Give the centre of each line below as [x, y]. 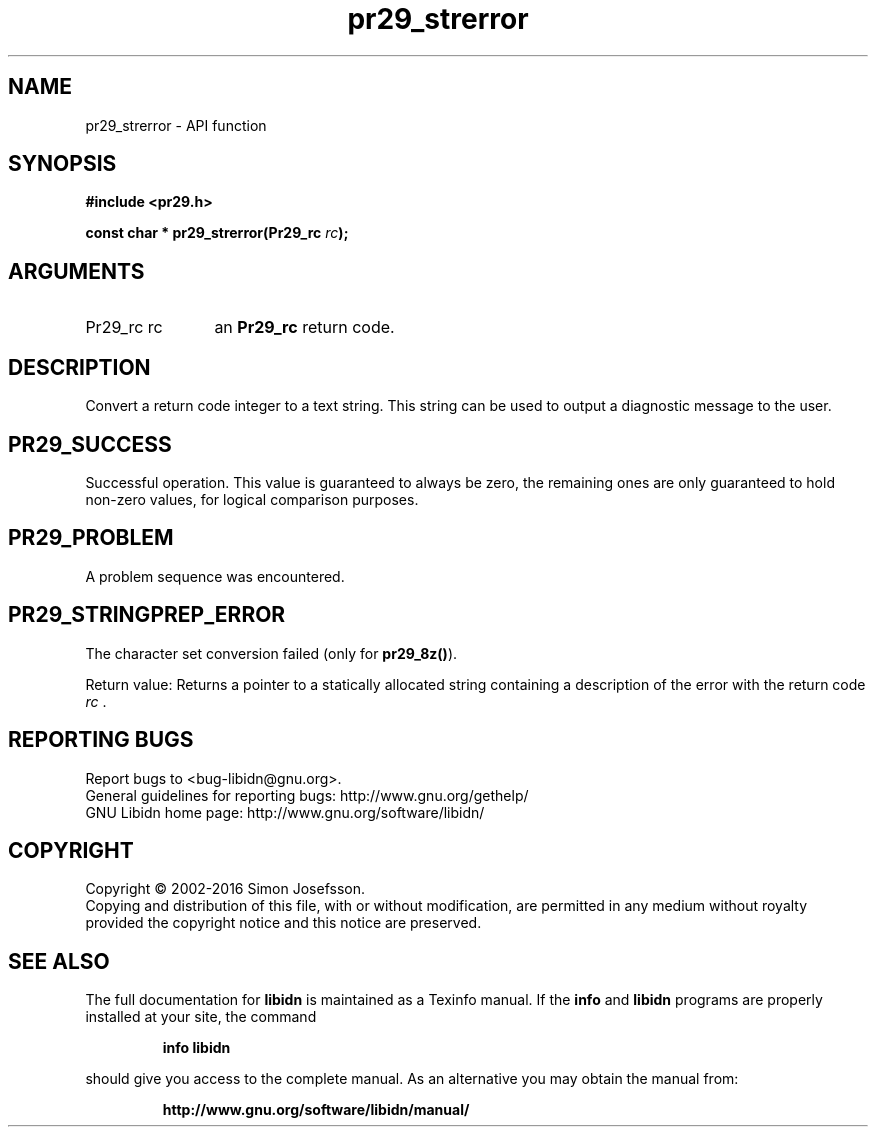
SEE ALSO [59, 961]
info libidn [196, 1048]
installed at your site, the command [201, 1017]
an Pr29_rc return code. [304, 327]
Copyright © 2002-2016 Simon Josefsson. [225, 889]
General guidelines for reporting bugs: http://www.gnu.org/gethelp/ [307, 795]
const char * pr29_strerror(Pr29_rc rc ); [217, 233]
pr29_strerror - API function [176, 125]
